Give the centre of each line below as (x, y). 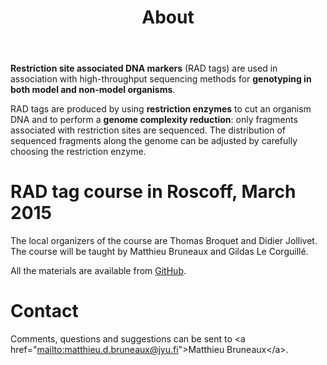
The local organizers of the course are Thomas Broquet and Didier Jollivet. (164, 241)
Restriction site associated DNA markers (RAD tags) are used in (144, 68)
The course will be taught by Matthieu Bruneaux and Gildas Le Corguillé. (159, 252)
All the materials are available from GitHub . (98, 271)
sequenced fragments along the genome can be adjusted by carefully (154, 141)
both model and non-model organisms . (93, 90)
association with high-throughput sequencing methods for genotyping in (161, 79)
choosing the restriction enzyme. (78, 152)
